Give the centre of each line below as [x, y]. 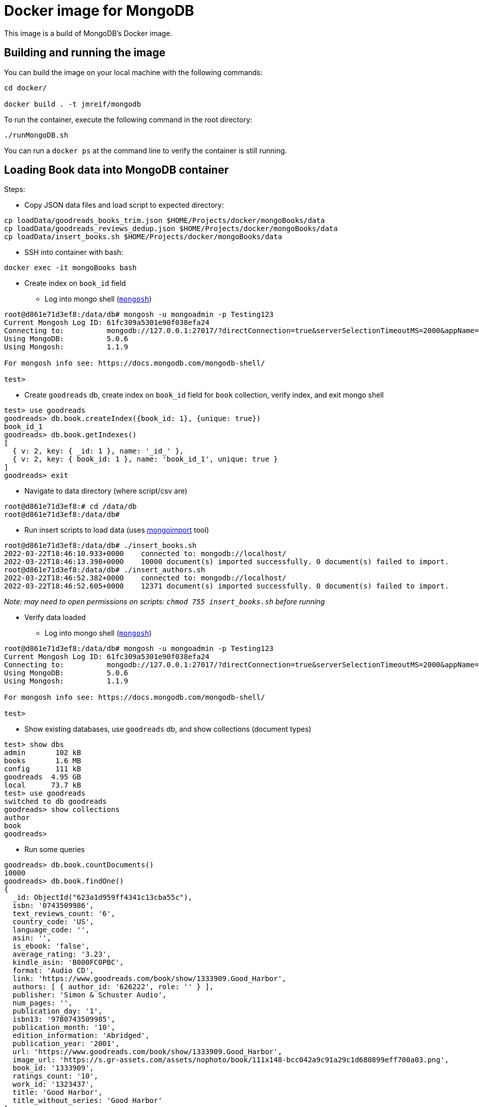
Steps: [15, 189]
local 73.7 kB [43, 785]
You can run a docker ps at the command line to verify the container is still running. [146, 150]
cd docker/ [26, 88]
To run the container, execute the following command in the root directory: [128, 119]
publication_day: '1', [57, 1011]
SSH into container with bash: [74, 252]
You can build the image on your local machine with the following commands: [133, 72]
